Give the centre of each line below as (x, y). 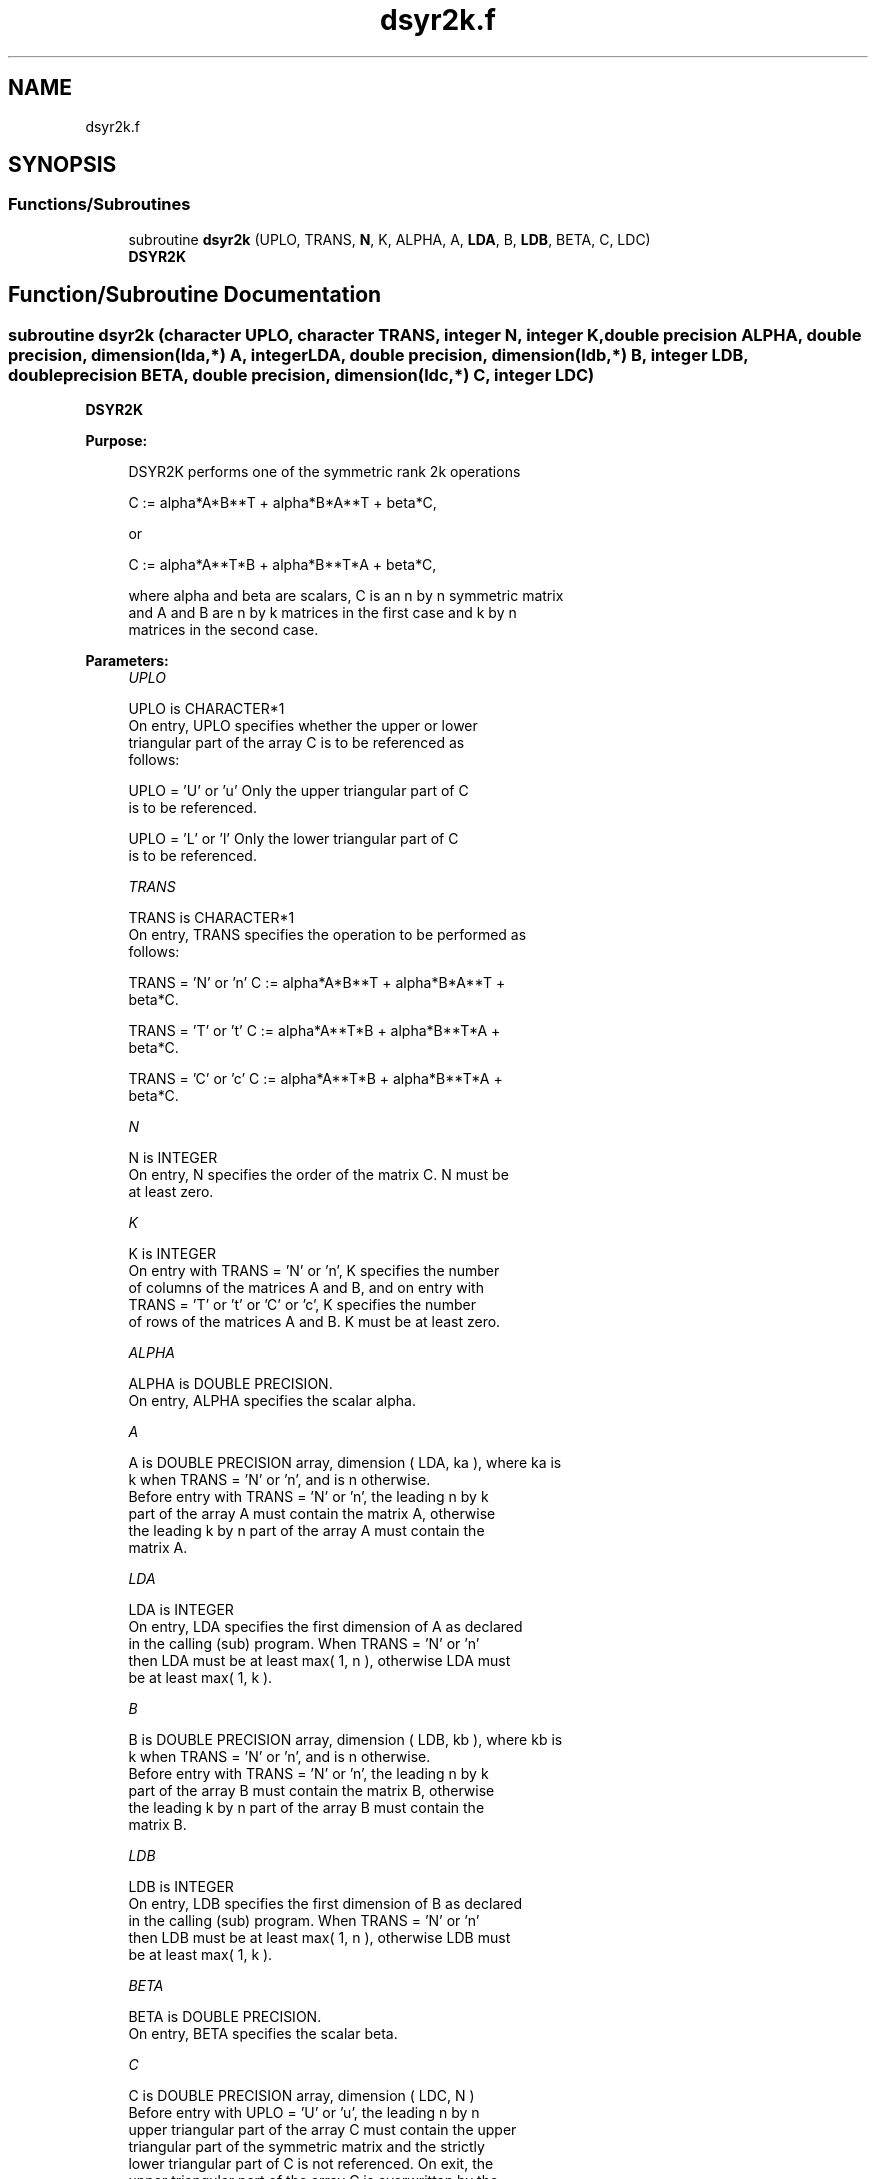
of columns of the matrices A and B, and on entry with (306, 1288)
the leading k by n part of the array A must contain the (306, 1531)
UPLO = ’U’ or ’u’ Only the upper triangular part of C (298, 791)
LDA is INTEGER (181, 1610)
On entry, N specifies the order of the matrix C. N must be (318, 1175)
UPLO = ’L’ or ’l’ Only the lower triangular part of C (293, 839)
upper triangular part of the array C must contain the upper (322, 2130)
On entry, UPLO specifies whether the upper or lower (303, 726)
